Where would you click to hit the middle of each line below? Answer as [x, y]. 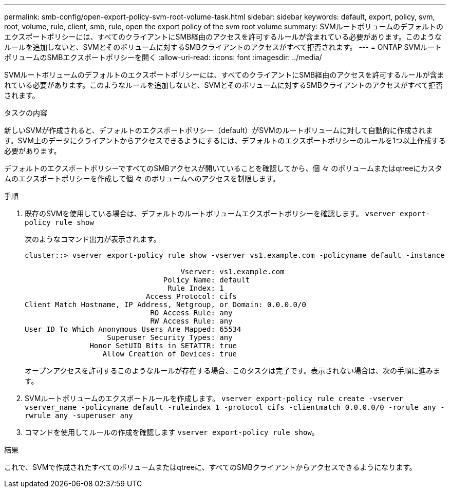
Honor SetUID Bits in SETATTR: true [163, 346]
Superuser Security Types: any [170, 337]
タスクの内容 [26, 113]
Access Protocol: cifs [192, 296]
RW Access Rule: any [191, 321]
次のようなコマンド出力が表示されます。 [93, 239]
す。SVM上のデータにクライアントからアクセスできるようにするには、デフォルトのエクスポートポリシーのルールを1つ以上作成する [225, 140]
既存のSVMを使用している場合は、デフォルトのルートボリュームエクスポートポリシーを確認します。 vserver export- [228, 213]
